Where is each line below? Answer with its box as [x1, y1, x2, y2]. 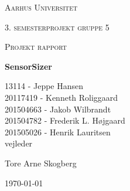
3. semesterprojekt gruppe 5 [5, 21, 110, 33]
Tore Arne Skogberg [5, 156, 77, 169]
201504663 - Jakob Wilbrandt [5, 103, 111, 115]
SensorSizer [5, 60, 52, 72]
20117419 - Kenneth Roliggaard [5, 91, 118, 103]
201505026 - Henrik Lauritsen [5, 125, 111, 138]
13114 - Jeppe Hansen [5, 80, 84, 92]
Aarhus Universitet [5, 1, 78, 13]
